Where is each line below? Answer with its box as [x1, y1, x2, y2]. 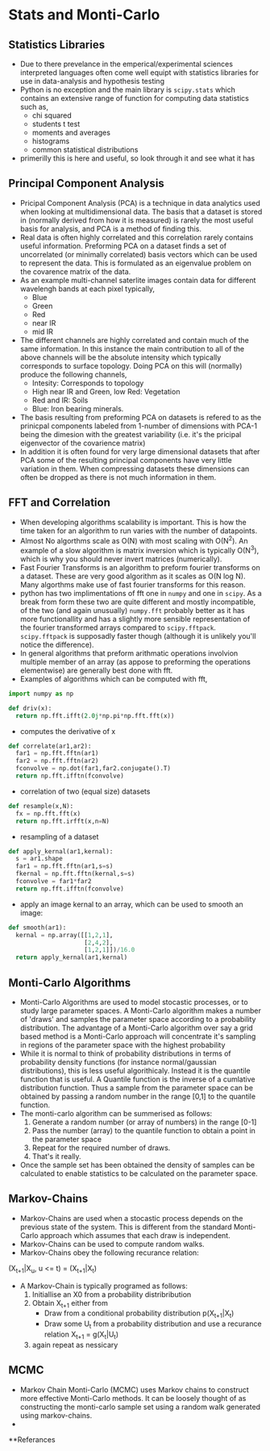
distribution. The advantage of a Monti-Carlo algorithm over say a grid [19, 1023, 254, 1032]
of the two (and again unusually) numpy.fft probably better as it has [19, 605, 245, 615]
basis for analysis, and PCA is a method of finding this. [19, 223, 201, 233]
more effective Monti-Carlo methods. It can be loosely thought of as [19, 1393, 247, 1403]
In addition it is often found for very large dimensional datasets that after [19, 446, 260, 457]
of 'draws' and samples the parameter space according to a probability [19, 1015, 256, 1024]
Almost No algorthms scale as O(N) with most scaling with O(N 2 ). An [19, 534, 248, 545]
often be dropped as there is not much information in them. [19, 472, 217, 482]
